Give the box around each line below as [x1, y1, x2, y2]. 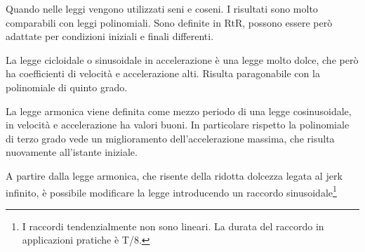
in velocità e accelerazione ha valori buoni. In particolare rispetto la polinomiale [6, 117, 350, 132]
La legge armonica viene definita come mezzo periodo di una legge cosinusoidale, [6, 103, 352, 118]
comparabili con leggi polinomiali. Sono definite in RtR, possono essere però [6, 15, 333, 29]
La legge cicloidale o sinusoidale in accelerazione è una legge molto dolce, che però [6, 52, 359, 67]
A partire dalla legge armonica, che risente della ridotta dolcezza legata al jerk [6, 168, 343, 183]
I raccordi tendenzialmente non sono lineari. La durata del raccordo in [22, 218, 324, 233]
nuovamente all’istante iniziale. [6, 145, 138, 159]
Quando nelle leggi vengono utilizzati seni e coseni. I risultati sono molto [6, 1, 318, 15]
